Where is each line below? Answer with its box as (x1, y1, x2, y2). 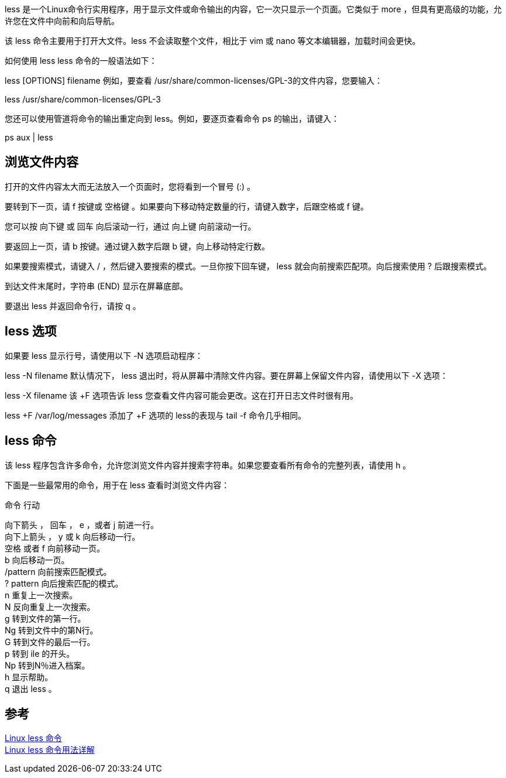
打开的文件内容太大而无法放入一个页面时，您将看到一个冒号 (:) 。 (5, 181, 256, 191)
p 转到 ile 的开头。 (5, 648, 75, 659)
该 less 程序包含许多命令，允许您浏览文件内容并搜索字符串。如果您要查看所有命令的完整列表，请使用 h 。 (5, 460, 411, 470)
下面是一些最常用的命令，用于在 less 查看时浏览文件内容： (5, 479, 230, 490)
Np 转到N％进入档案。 (5, 660, 90, 670)
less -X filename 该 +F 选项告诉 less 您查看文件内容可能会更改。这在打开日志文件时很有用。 (5, 390, 358, 400)
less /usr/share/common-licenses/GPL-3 (5, 94, 161, 104)
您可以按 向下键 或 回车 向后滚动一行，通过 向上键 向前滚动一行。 (5, 221, 256, 231)
